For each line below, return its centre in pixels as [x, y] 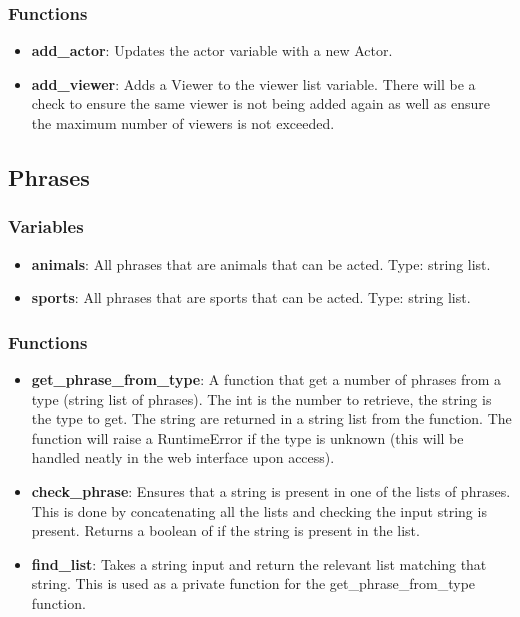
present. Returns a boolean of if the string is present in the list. [225, 530]
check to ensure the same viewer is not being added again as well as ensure [261, 103]
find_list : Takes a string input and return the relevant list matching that [259, 563]
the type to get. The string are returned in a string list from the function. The [271, 418]
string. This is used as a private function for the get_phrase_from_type [253, 583]
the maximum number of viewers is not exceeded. [183, 123]
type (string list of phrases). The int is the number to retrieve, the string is [261, 398]
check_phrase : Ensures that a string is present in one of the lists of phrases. [271, 490]
